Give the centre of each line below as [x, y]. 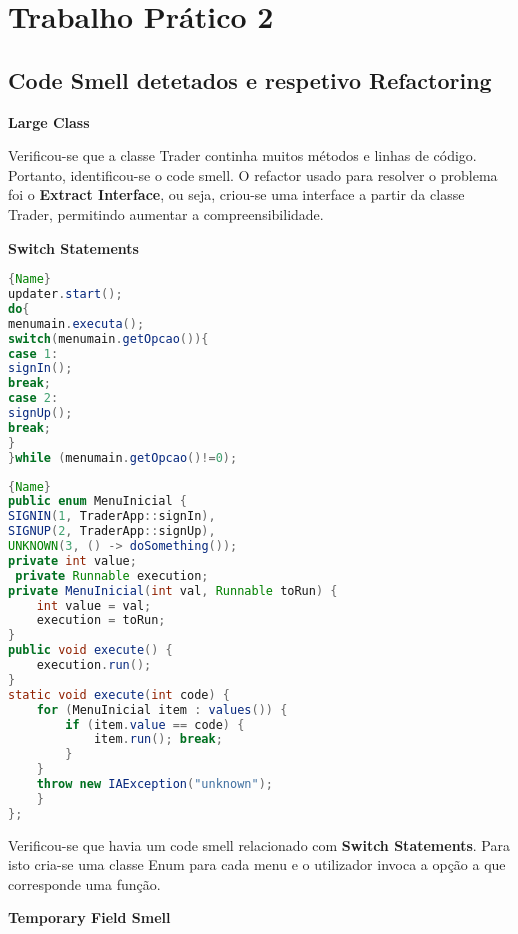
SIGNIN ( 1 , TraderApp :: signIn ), [112, 516]
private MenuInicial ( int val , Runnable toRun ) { [173, 590]
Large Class [49, 121]
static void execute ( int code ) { [119, 694]
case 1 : [33, 353]
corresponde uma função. [84, 883]
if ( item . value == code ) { [155, 724]
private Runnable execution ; [112, 575]
